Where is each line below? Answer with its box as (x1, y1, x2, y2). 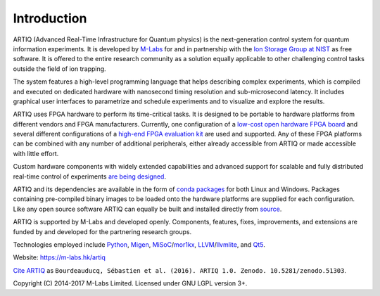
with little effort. (13, 149, 59, 157)
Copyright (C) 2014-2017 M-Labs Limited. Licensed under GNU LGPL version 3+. (13, 279, 248, 288)
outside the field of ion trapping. (13, 64, 106, 73)
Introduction (13, 11, 87, 26)
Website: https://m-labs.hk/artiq (13, 253, 106, 262)
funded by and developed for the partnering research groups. (13, 227, 192, 236)
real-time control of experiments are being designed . (13, 172, 167, 181)
